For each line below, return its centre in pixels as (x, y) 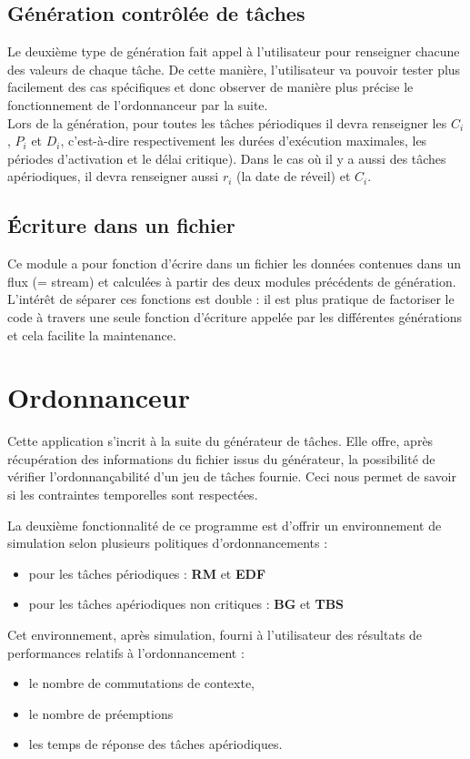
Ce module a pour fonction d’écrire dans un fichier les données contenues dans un (235, 263)
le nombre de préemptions (101, 713)
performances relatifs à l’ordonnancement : (126, 652)
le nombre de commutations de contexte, (141, 683)
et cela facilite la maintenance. (92, 334)
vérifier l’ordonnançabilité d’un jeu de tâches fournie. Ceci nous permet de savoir (232, 476)
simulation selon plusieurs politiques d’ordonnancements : (168, 543)
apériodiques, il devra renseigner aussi (113, 176)
